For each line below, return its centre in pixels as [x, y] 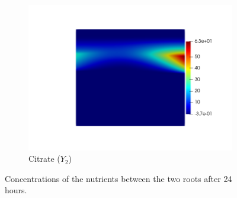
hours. [16, 190]
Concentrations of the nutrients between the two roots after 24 [118, 178]
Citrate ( [44, 159]
